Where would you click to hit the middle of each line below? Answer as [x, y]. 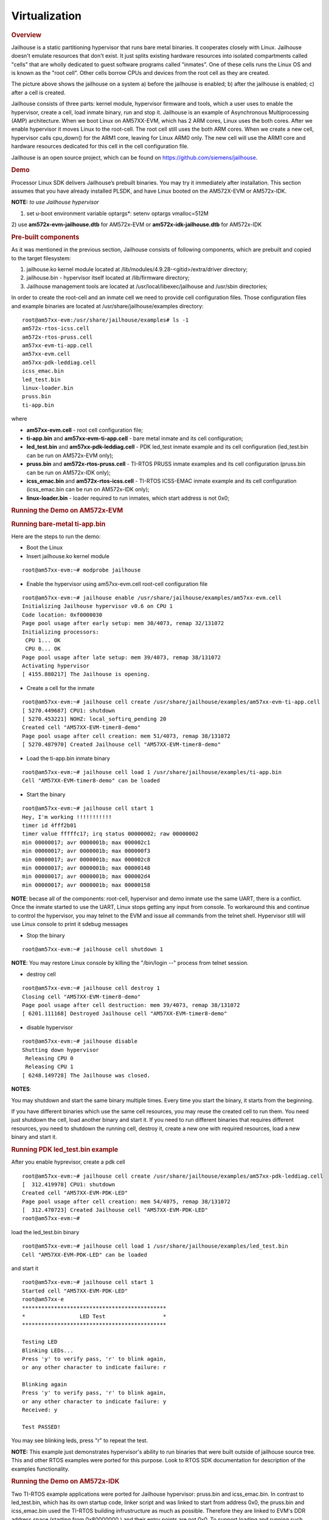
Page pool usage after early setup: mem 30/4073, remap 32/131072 [123, 624]
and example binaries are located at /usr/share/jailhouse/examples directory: [107, 306]
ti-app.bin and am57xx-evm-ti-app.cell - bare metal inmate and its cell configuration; [135, 438]
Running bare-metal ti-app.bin [58, 524]
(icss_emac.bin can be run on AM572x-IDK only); [88, 489]
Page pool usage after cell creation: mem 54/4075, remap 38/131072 [126, 1201]
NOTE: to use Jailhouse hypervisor [55, 202]
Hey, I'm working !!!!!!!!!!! [67, 817]
